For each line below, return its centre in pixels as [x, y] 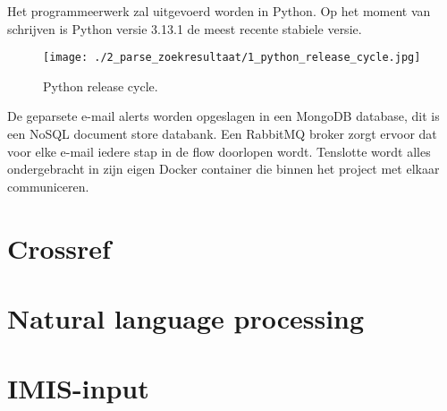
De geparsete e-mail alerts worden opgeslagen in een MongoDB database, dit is [223, 116]
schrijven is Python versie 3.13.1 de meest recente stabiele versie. [185, 28]
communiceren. [48, 186]
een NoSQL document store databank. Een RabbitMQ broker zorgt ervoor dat [222, 134]
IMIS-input [78, 388]
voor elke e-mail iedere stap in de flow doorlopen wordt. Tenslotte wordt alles [219, 151]
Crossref [59, 248]
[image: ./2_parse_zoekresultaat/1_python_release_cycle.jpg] [232, 58]
